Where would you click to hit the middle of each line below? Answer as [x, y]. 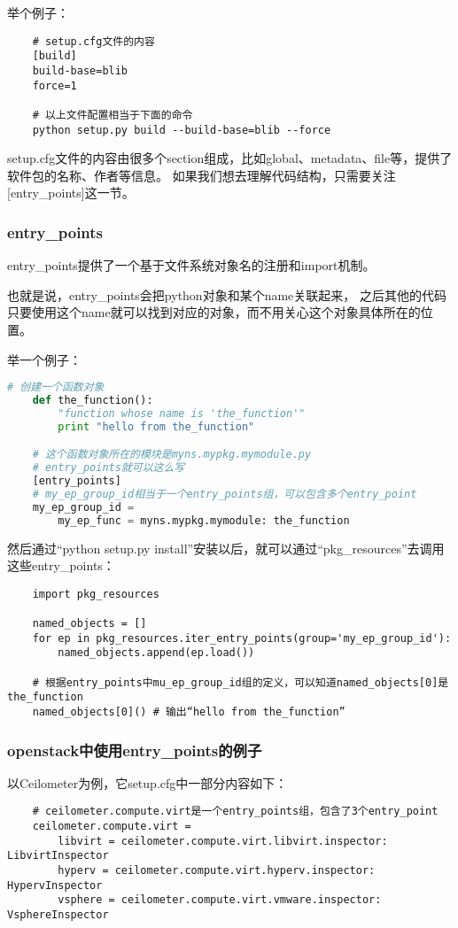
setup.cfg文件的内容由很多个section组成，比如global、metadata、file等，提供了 [230, 158]
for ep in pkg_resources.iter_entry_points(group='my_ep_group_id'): [242, 638]
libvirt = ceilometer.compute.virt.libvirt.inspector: [223, 841]
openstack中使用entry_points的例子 [135, 750]
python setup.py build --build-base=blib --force [182, 130]
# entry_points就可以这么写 [109, 468]
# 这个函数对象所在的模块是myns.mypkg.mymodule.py [172, 455]
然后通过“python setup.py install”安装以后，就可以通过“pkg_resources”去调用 [226, 548]
